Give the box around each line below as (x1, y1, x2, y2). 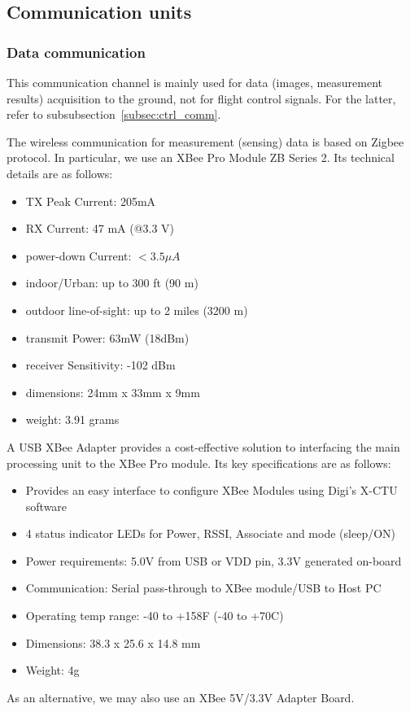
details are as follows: (7, 164, 113, 181)
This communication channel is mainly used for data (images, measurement (7, 74, 383, 90)
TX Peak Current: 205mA (25, 192, 156, 209)
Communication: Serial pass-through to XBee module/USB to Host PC (25, 579, 382, 596)
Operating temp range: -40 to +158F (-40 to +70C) (25, 607, 284, 624)
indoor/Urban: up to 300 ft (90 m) (25, 274, 198, 291)
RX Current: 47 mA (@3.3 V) (25, 220, 175, 237)
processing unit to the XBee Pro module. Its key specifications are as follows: (7, 454, 391, 471)
